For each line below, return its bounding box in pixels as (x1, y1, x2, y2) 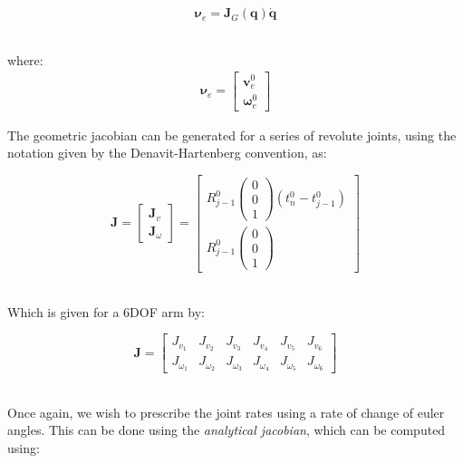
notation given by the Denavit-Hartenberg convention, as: (7, 143, 327, 162)
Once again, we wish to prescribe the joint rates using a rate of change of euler (7, 402, 445, 421)
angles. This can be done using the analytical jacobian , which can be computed (7, 420, 446, 439)
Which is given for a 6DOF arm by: (7, 302, 205, 321)
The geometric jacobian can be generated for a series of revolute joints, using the (7, 125, 457, 144)
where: (7, 50, 43, 69)
